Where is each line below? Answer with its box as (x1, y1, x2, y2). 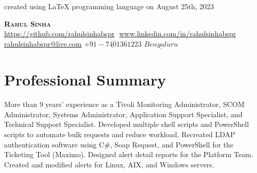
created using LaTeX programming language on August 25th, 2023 (4, 1, 214, 11)
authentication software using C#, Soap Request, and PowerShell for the (4, 139, 234, 149)
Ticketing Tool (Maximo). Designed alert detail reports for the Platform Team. (4, 149, 253, 160)
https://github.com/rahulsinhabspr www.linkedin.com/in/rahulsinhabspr (4, 28, 236, 39)
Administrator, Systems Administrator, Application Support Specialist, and (4, 109, 243, 119)
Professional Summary (4, 69, 166, 90)
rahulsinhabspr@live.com (4, 38, 82, 49)
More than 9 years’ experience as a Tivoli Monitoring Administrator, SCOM (4, 99, 245, 110)
